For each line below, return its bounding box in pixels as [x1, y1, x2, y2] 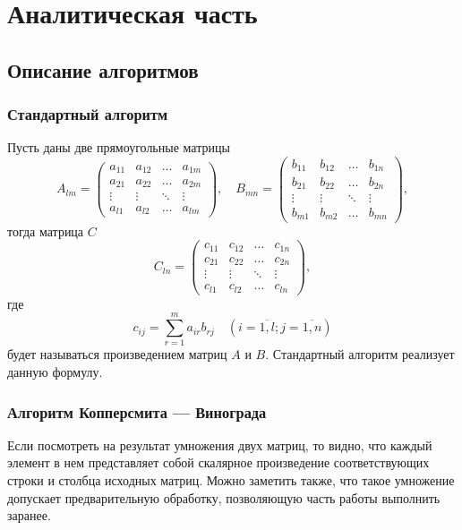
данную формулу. [7, 363, 103, 380]
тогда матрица [7, 221, 84, 240]
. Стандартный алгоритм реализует [265, 345, 455, 363]
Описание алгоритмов [7, 56, 199, 83]
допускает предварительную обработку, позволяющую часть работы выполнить [7, 488, 441, 507]
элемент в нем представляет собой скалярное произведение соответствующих [7, 453, 430, 472]
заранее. [7, 506, 51, 525]
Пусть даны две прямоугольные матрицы [7, 138, 230, 157]
